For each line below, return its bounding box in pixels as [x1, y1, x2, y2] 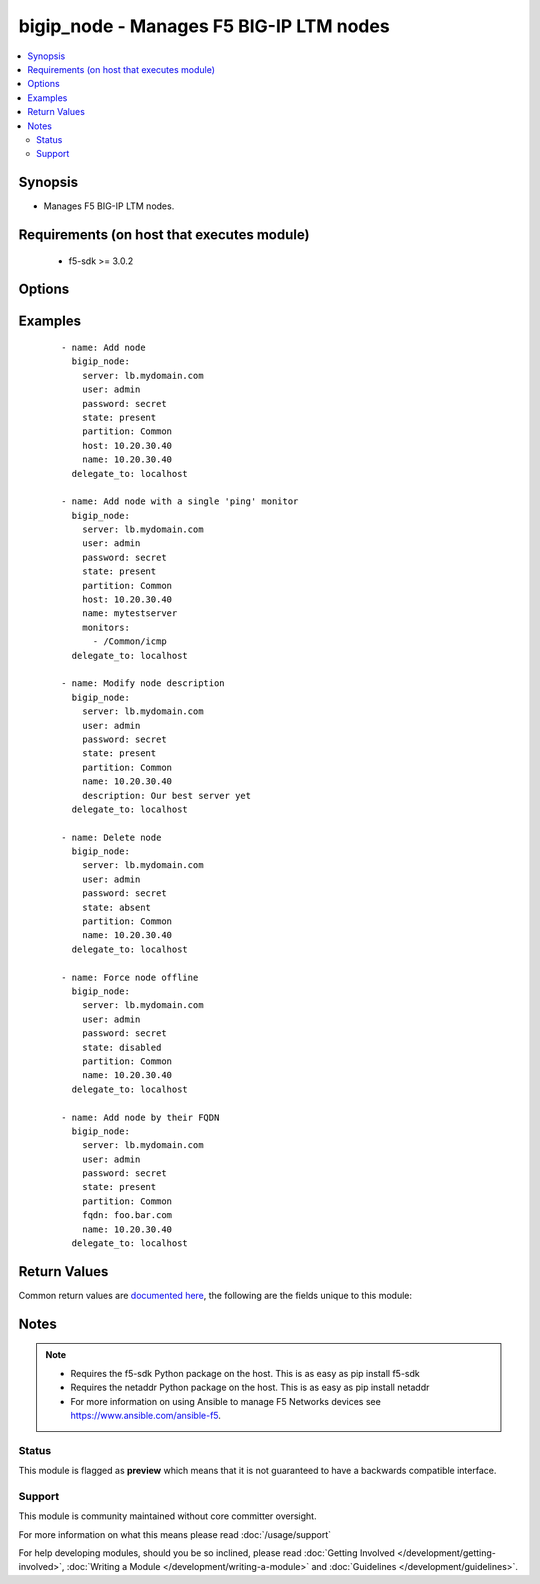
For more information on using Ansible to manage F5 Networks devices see [70, 1395, 382, 1407]
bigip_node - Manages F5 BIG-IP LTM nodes [18, 15, 390, 37]
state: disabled [81, 1041, 162, 1053]
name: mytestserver [81, 608, 178, 619]
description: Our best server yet [81, 790, 252, 801]
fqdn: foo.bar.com [81, 1210, 173, 1221]
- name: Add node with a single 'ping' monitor [61, 496, 299, 507]
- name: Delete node [61, 831, 162, 843]
